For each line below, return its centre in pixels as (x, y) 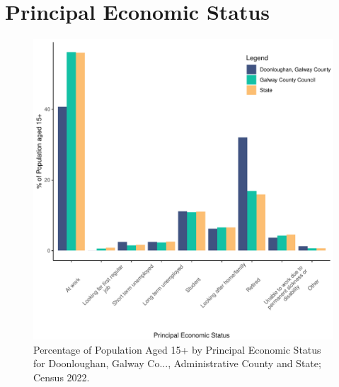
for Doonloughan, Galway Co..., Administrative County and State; (177, 363)
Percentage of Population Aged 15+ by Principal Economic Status (177, 349)
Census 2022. (62, 377)
